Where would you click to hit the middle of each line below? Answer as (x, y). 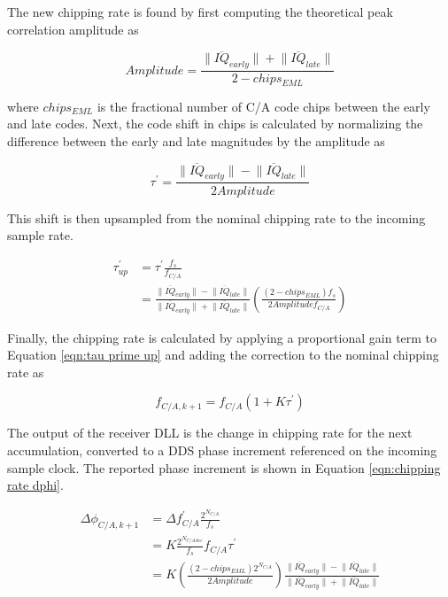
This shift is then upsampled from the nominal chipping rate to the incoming (216, 217)
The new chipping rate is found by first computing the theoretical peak (200, 12)
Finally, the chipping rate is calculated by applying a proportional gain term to (222, 337)
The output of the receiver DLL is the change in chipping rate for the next (210, 433)
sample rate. (40, 235)
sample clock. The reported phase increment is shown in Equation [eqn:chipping (224, 467)
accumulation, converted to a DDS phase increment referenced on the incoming (222, 450)
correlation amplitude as (73, 29)
